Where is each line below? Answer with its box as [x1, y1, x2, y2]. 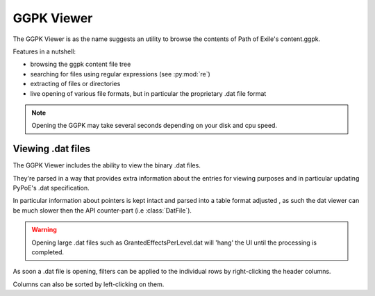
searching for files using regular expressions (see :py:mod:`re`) [30, 69, 211, 78]
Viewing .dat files [12, 143, 90, 155]
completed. [31, 247, 64, 256]
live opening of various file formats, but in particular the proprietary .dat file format [30, 89, 267, 97]
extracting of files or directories [30, 80, 121, 88]
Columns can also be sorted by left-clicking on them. [12, 280, 165, 288]
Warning [31, 226, 57, 234]
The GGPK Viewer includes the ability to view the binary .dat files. [12, 161, 201, 170]
